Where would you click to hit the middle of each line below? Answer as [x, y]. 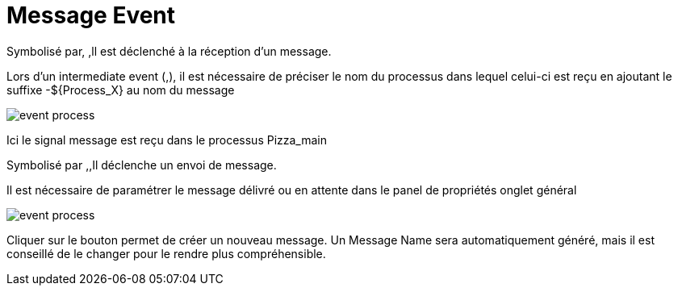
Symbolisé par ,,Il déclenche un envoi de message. [142, 165]
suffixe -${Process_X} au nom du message [121, 90]
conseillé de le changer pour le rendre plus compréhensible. [166, 253]
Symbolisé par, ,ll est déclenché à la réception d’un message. [169, 51]
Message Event [91, 15]
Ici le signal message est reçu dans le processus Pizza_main [167, 140]
